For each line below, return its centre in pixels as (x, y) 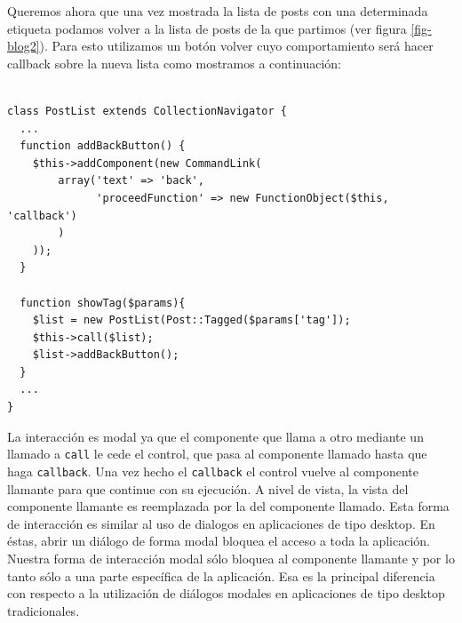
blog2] (24, 46)
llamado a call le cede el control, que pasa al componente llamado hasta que (217, 454)
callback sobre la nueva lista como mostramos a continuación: (175, 63)
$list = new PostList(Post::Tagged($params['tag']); (191, 320)
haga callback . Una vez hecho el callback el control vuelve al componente (213, 471)
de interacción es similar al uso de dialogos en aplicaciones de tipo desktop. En (221, 523)
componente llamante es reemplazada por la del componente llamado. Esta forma (228, 506)
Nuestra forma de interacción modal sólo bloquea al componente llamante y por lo (231, 558)
